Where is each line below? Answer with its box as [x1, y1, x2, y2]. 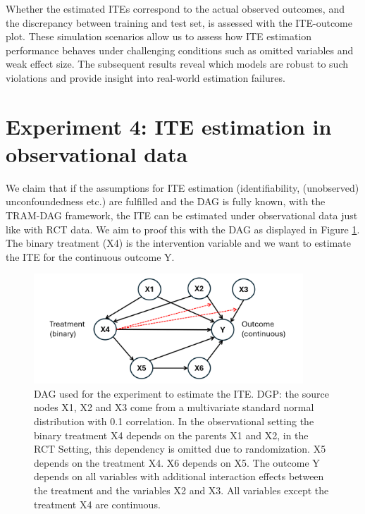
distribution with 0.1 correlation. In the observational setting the [34, 413, 314, 428]
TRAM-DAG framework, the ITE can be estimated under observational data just [6, 208, 358, 223]
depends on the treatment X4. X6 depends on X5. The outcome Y [34, 455, 320, 470]
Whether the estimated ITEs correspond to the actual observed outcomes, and [6, 1, 345, 16]
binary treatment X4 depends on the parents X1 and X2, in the [34, 427, 309, 442]
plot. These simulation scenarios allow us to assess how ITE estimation [6, 29, 312, 44]
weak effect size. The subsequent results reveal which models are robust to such [6, 56, 349, 71]
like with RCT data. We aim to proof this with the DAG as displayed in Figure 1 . [6, 221, 360, 236]
